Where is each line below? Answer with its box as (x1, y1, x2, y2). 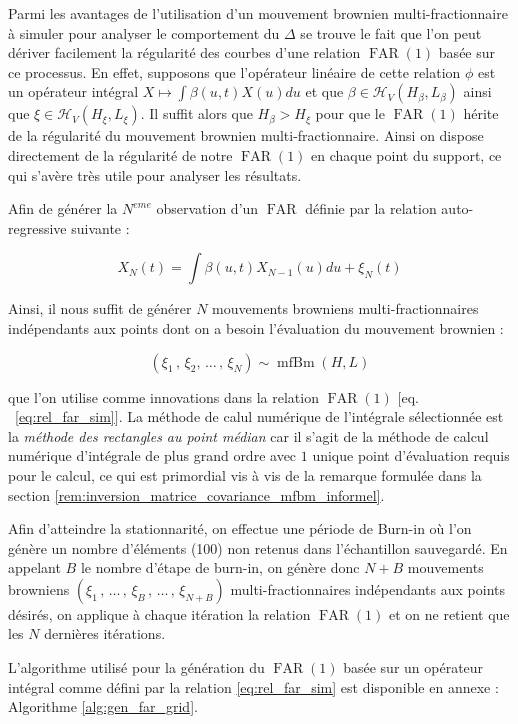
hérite (463, 103, 499, 124)
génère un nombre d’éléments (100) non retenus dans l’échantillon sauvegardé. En (8, 537, 508, 558)
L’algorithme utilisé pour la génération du (8, 657, 265, 678)
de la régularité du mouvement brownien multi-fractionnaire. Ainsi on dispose (8, 125, 484, 146)
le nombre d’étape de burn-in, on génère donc (80, 557, 360, 578)
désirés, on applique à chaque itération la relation (8, 603, 311, 624)
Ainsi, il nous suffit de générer (8, 298, 192, 319)
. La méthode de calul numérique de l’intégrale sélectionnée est (118, 406, 504, 427)
